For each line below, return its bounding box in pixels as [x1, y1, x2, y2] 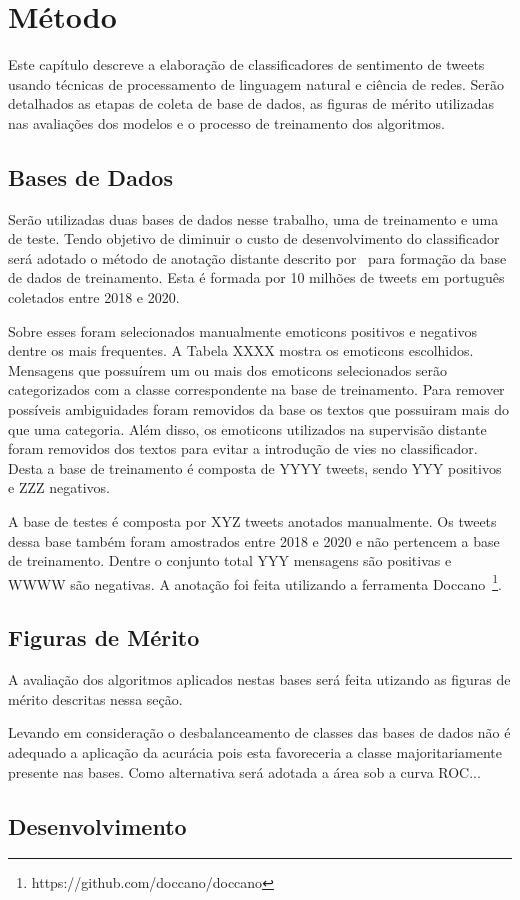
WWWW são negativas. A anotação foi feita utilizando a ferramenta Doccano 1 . [8, 570, 502, 594]
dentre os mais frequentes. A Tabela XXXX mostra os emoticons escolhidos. [8, 340, 474, 361]
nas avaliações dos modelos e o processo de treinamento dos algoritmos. [8, 112, 445, 133]
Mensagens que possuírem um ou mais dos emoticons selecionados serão [8, 359, 448, 380]
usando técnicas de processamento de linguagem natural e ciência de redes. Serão [8, 73, 504, 94]
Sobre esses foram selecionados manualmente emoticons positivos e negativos [8, 320, 477, 341]
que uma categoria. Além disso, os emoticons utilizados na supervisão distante [8, 418, 487, 439]
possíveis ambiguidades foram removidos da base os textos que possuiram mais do [8, 399, 510, 420]
